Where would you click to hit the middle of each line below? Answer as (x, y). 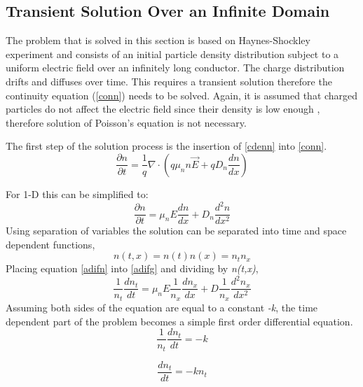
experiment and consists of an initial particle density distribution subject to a (172, 54)
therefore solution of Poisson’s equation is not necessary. (126, 122)
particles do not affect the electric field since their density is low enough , (163, 109)
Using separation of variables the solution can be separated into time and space (176, 231)
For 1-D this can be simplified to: (77, 193)
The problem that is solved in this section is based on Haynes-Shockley (158, 40)
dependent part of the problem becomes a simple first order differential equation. (179, 321)
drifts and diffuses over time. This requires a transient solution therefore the (169, 81)
